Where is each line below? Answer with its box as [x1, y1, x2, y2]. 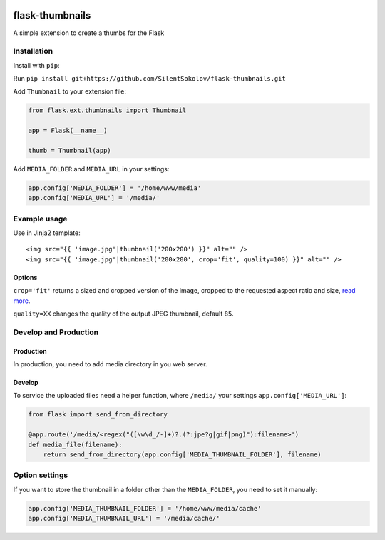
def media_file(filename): [28, 440, 123, 449]
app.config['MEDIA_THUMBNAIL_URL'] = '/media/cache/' [28, 514, 220, 523]
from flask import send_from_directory [28, 411, 168, 419]
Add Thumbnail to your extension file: [13, 87, 126, 96]
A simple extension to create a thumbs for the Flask [13, 29, 165, 37]
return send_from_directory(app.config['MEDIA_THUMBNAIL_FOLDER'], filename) [43, 450, 322, 459]
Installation [13, 46, 53, 56]
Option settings [13, 470, 68, 480]
